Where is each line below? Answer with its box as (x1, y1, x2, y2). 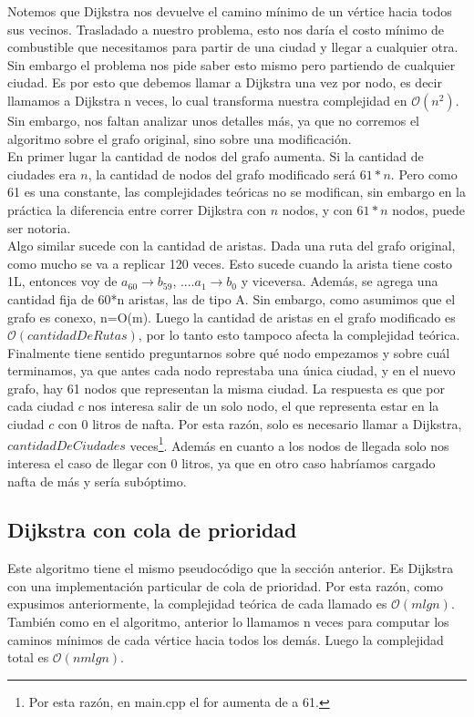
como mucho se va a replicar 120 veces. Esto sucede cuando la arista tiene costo (7, 253, 452, 272)
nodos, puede (392, 200, 466, 219)
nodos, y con (282, 200, 353, 219)
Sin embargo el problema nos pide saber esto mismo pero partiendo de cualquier (7, 55, 456, 74)
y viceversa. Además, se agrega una (241, 271, 438, 291)
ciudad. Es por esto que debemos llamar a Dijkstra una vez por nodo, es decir (7, 73, 442, 92)
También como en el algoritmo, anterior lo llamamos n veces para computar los (7, 612, 449, 631)
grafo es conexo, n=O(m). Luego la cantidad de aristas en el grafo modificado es (7, 307, 456, 326)
